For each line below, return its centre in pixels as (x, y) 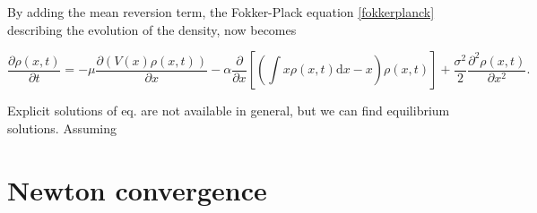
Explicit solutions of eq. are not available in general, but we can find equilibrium (229, 111)
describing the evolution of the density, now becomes (152, 29)
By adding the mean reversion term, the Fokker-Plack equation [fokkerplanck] (221, 12)
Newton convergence (137, 189)
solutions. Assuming (62, 128)
